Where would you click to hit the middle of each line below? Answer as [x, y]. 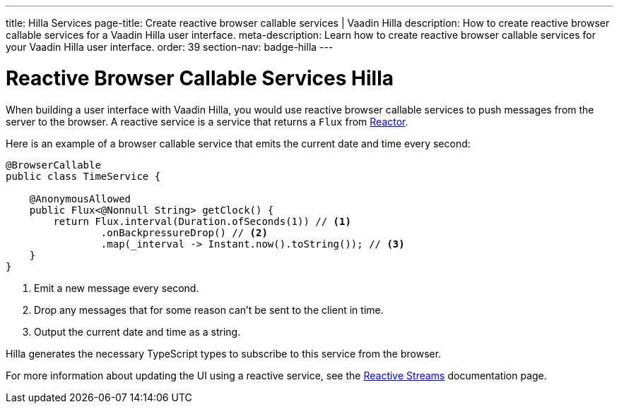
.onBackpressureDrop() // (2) [184, 232]
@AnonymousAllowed [80, 199]
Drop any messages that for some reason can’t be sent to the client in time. [209, 310]
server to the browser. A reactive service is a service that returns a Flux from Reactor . [207, 121]
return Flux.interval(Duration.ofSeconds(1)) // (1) [202, 221]
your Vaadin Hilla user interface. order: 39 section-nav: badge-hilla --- [170, 47]
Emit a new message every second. [117, 288]
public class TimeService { [83, 176]
